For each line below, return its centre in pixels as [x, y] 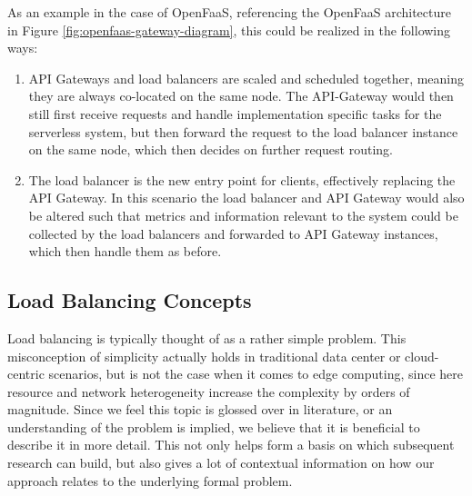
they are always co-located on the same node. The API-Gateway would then [241, 96]
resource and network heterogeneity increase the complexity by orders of [209, 391]
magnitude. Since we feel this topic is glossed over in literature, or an [200, 409]
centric [26, 374]
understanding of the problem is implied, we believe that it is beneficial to [214, 427]
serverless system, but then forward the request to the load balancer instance [243, 131]
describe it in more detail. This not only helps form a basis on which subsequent [231, 445]
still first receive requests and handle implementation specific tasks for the [235, 113]
